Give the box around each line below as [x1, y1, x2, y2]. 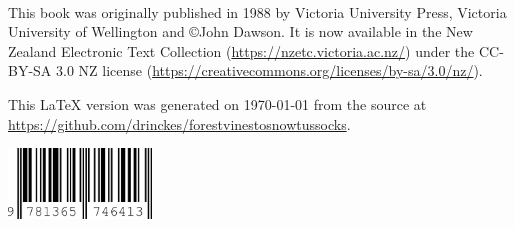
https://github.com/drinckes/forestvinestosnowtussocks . [8, 113, 351, 134]
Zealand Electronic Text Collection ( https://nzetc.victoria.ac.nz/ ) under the [8, 40, 475, 61]
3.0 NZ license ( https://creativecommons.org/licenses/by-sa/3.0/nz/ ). [56, 60, 483, 81]
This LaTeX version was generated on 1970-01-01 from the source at [8, 93, 427, 114]
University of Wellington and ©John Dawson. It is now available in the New [8, 21, 473, 42]
